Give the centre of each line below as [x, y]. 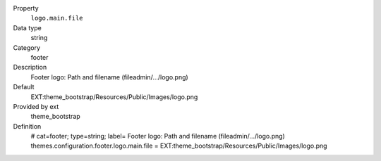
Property [26, 8]
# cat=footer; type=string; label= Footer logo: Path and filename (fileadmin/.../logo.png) [158, 136]
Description [30, 67]
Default [24, 87]
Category [27, 47]
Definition [27, 126]
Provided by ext [36, 106]
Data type [27, 27]
